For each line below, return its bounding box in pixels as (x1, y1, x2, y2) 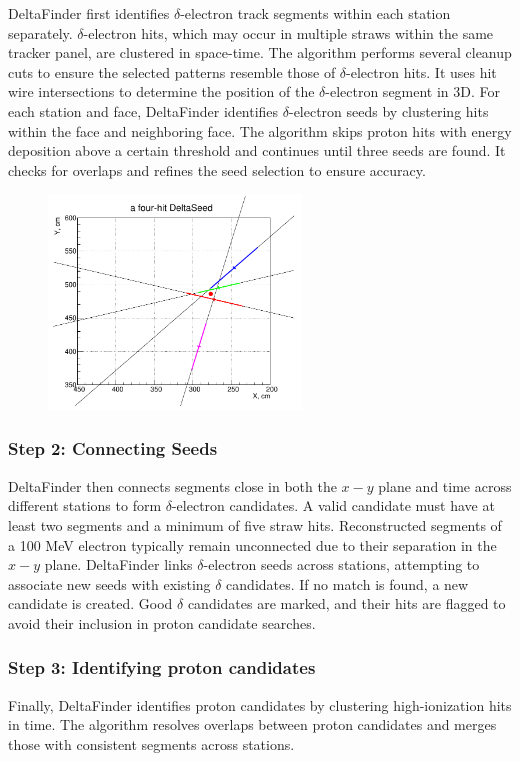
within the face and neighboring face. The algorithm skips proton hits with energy (8, 120, 512, 141)
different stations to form (8, 495, 162, 516)
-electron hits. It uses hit (346, 61, 497, 82)
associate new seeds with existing (8, 573, 211, 594)
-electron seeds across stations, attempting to (203, 554, 480, 575)
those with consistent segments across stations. (8, 733, 295, 754)
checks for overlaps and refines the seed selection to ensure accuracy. (8, 159, 426, 180)
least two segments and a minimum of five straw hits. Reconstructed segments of (8, 514, 502, 535)
